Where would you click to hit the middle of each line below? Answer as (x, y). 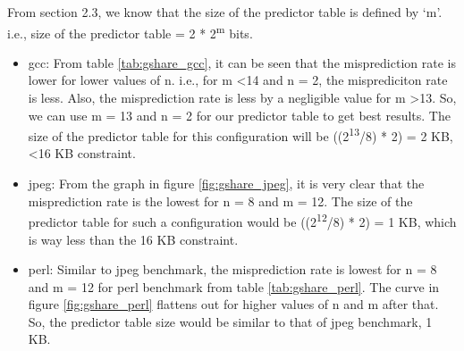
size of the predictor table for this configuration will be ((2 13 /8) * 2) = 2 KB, (240, 134)
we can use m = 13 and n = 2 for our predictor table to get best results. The (239, 115)
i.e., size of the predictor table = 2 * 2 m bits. (130, 31)
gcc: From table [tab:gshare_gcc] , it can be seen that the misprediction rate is (242, 62)
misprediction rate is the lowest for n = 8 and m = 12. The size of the (220, 201)
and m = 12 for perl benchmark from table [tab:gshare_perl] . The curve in (234, 286)
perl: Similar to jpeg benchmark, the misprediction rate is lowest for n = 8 (232, 269)
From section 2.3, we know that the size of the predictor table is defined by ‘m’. (225, 12)
